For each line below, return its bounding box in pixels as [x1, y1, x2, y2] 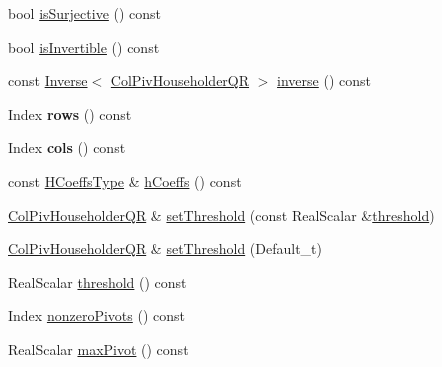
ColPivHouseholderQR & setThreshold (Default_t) [8, 238, 322, 259]
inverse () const [277, 70, 371, 91]
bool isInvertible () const [8, 36, 160, 57]
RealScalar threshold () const [8, 271, 187, 292]
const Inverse [8, 70, 88, 91]
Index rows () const [8, 103, 132, 124]
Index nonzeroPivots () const [8, 305, 185, 326]
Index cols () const [8, 137, 126, 158]
